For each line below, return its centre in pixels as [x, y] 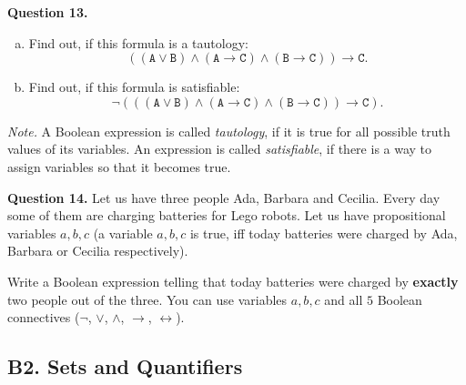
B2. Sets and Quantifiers [125, 366]
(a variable [123, 233]
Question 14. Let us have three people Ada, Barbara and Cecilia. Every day [224, 197]
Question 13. [48, 12]
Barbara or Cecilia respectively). [98, 251]
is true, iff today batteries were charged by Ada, [324, 233]
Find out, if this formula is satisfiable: [134, 87]
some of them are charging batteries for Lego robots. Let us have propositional [227, 215]
